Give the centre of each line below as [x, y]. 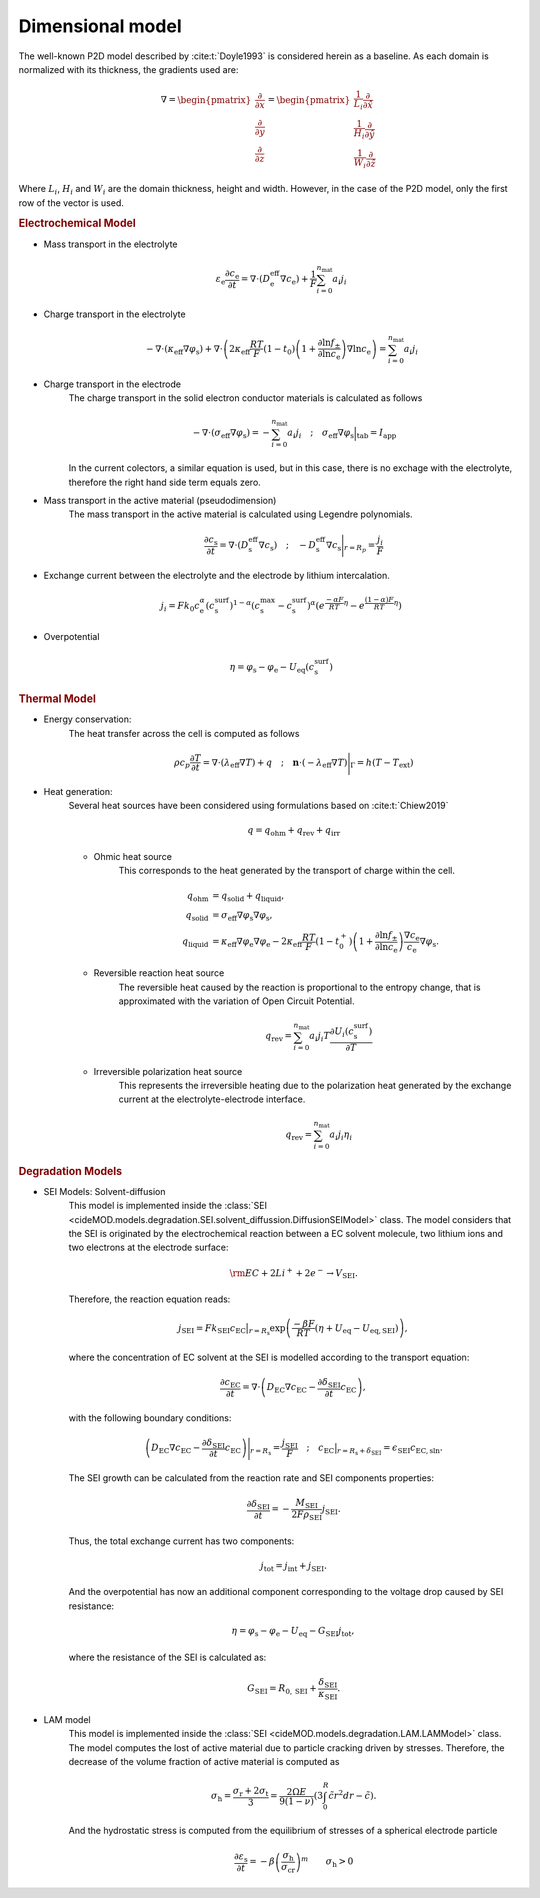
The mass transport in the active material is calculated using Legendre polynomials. [241, 514]
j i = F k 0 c [180, 607]
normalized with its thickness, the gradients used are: [128, 69]
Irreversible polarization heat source [168, 1071]
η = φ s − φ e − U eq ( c [272, 668]
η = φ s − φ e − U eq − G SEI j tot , [293, 1632]
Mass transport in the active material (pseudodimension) [160, 501]
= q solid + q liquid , [248, 897]
